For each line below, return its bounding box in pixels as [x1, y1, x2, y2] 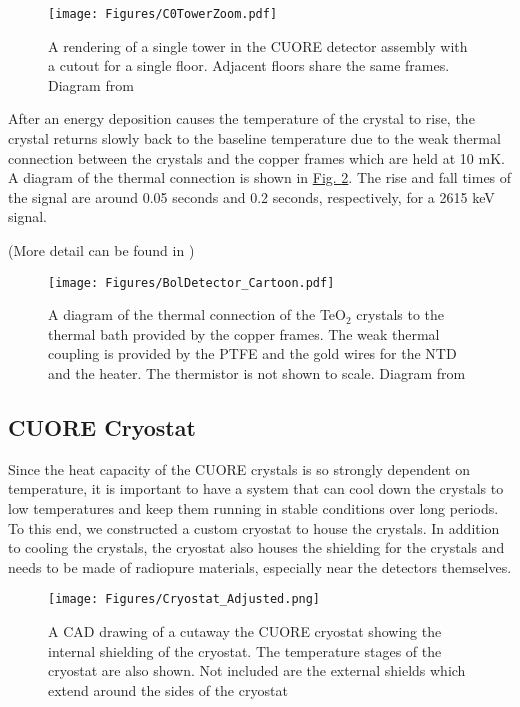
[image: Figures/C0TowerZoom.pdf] [48, 7, 278, 21]
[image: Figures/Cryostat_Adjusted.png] [48, 592, 321, 607]
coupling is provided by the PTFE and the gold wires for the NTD [48, 343, 457, 364]
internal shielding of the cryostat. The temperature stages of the [48, 640, 442, 661]
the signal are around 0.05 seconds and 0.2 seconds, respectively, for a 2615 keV [8, 186, 495, 207]
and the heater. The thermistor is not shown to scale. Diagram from [48, 363, 466, 384]
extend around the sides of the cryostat [48, 679, 288, 700]
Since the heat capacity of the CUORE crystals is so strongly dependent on [8, 458, 471, 479]
